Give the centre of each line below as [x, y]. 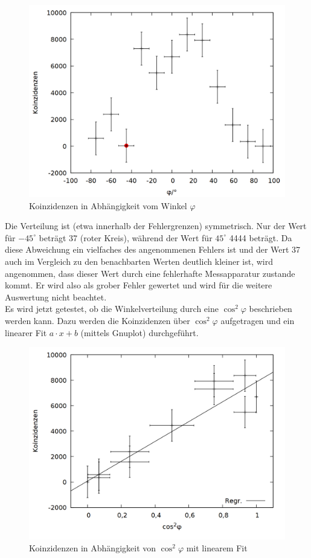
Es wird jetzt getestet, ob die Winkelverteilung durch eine [112, 309]
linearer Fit [26, 332]
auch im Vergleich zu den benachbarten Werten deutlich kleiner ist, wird [139, 261]
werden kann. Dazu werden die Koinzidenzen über [98, 320]
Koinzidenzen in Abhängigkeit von [93, 547]
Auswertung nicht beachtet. [56, 297]
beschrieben [271, 309]
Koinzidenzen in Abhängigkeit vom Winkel [108, 205]
